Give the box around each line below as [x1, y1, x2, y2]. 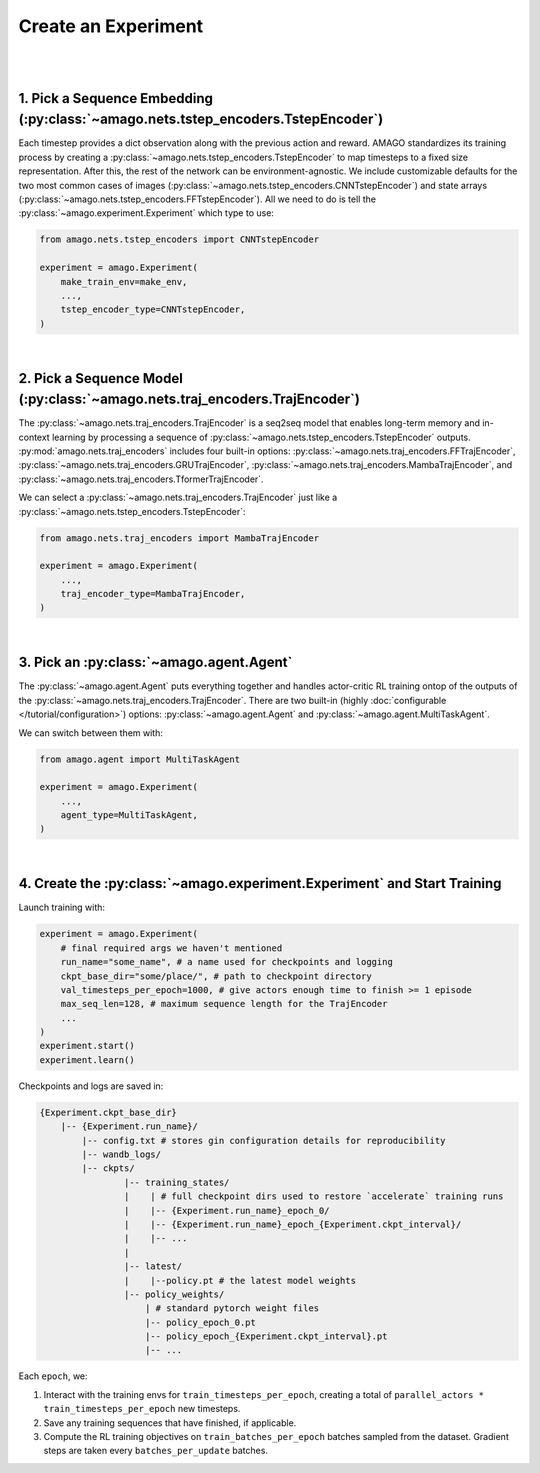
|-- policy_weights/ [123, 1288, 225, 1300]
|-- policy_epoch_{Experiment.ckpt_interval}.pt [145, 1331, 388, 1342]
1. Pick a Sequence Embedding [18, 90, 214, 107]
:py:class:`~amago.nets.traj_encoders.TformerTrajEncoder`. [18, 473, 264, 485]
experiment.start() [39, 1040, 135, 1052]
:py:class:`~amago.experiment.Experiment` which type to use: [18, 207, 275, 219]
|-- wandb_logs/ [81, 1149, 162, 1160]
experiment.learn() [39, 1054, 135, 1065]
